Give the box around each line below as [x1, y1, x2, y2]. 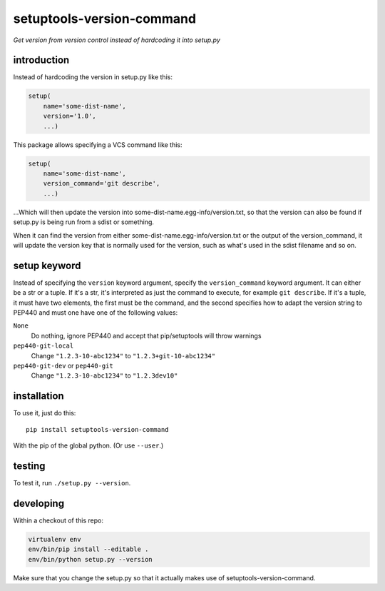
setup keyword [13, 259, 81, 271]
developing [13, 497, 64, 510]
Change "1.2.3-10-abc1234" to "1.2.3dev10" [31, 371, 178, 380]
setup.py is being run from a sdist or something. [13, 218, 155, 226]
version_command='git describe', [43, 179, 160, 188]
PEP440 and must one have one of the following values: [13, 308, 178, 317]
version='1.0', [43, 112, 96, 121]
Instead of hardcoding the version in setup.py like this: [13, 73, 173, 81]
